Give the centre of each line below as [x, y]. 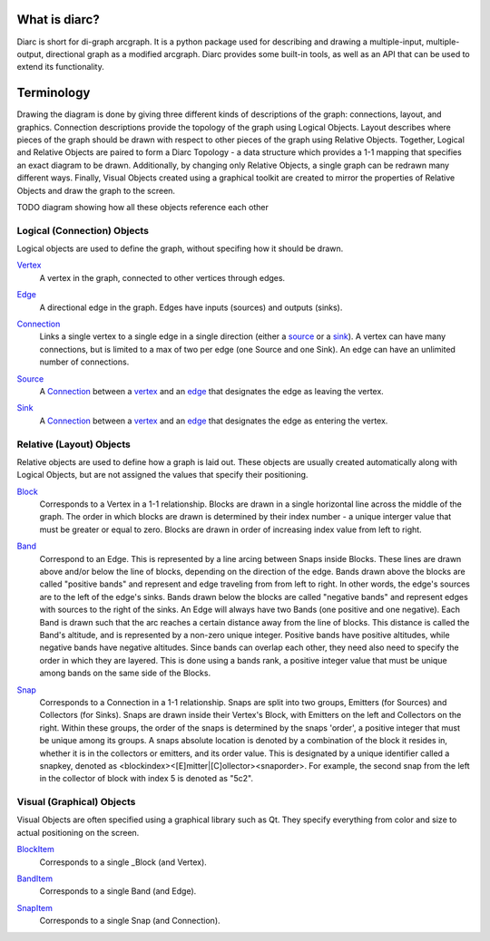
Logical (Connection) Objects [83, 230]
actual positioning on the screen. [78, 832]
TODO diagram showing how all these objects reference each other [143, 207]
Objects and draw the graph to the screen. [96, 190]
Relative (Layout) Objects [73, 444]
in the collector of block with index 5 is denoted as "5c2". [147, 779]
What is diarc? [58, 19]
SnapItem [35, 907]
